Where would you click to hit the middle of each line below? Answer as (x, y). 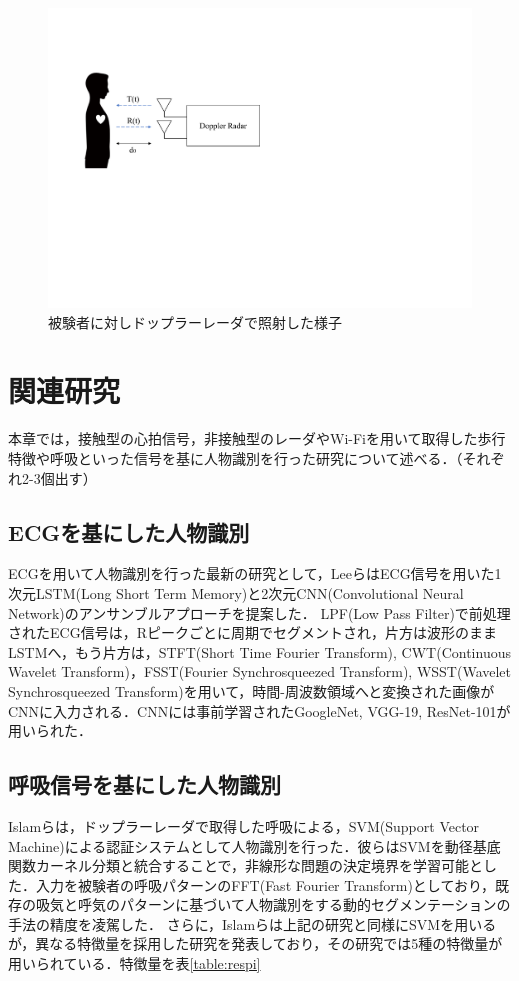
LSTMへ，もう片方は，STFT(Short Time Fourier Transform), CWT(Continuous (259, 651)
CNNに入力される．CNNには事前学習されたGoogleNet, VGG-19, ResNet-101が (259, 710)
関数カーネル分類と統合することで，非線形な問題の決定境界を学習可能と (246, 865)
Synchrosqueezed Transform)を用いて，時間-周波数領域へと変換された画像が (251, 690)
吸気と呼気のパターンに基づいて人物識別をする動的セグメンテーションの (273, 904)
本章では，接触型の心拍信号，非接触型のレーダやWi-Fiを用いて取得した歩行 (257, 438)
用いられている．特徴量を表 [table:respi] (134, 963)
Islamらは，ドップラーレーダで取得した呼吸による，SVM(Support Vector (244, 825)
